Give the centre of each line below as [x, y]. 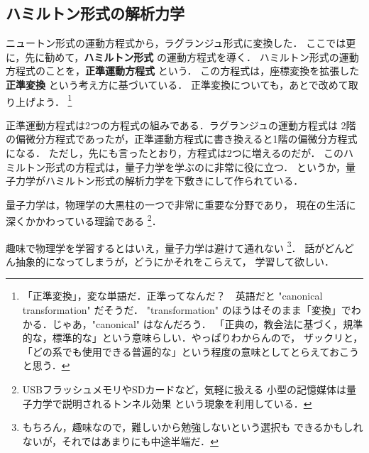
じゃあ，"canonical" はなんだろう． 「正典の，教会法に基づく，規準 [208, 323]
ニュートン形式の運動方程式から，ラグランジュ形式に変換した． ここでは [176, 43]
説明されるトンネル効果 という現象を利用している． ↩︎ [187, 403]
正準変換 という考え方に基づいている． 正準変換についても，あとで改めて [177, 84]
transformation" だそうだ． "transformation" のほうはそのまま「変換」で [187, 310]
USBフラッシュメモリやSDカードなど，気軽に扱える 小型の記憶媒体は [184, 389]
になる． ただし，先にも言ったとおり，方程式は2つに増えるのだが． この [175, 153]
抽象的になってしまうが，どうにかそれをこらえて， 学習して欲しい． [175, 261]
